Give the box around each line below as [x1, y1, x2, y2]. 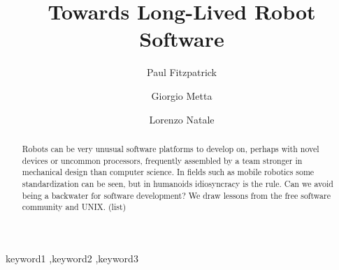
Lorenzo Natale [149, 112, 215, 126]
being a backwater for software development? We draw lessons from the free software [22, 189, 331, 201]
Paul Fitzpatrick [146, 65, 217, 80]
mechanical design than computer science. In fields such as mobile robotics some [22, 166, 315, 178]
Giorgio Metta [151, 88, 212, 103]
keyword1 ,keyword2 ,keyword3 [6, 250, 138, 265]
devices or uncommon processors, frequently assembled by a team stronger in [22, 154, 303, 166]
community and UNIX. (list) [22, 201, 127, 213]
